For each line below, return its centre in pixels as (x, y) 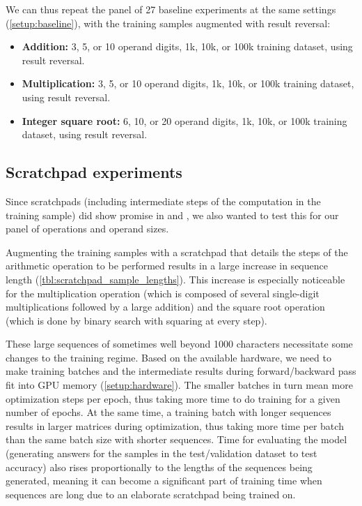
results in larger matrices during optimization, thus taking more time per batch (175, 425)
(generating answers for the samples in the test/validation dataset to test (162, 453)
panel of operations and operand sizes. (87, 229)
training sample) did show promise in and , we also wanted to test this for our (172, 215)
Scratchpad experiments (94, 172)
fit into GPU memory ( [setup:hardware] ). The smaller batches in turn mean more (179, 385)
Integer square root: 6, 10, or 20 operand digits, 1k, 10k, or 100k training (184, 120)
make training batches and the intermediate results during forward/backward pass (181, 371)
